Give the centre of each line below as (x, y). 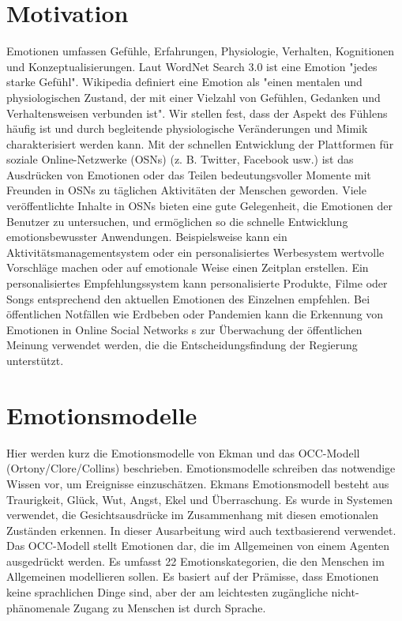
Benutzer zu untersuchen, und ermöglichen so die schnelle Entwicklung (177, 221)
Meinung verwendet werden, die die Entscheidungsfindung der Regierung (182, 345)
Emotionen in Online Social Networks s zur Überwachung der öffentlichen (184, 329)
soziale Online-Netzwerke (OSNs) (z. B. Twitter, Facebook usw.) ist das (180, 159)
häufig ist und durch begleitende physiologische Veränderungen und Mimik (187, 128)
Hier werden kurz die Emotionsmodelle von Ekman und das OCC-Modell (183, 452)
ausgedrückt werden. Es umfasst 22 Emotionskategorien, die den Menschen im (195, 561)
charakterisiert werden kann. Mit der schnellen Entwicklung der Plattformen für (200, 143)
